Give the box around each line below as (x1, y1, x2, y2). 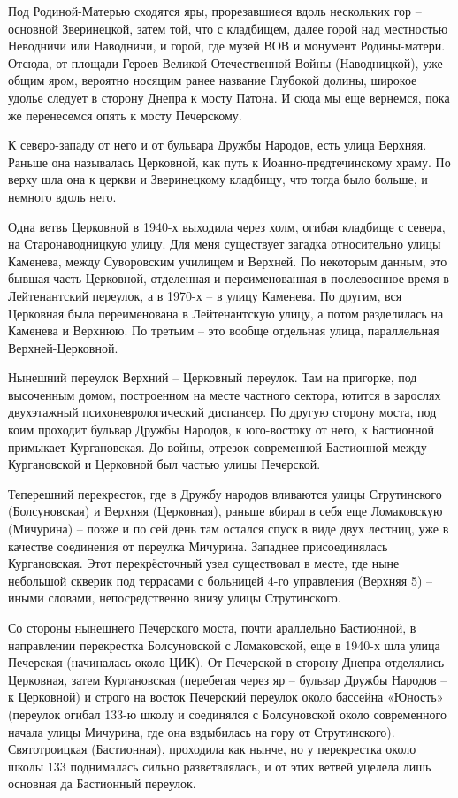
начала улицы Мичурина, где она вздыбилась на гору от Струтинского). (8, 722, 395, 740)
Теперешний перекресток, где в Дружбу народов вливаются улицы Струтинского (8, 484, 442, 503)
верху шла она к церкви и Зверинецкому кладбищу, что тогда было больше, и (8, 170, 428, 188)
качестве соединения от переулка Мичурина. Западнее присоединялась (8, 536, 388, 555)
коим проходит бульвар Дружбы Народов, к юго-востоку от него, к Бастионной (8, 420, 434, 439)
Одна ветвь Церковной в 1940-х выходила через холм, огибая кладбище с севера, (8, 217, 446, 235)
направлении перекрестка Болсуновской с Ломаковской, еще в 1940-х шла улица (8, 635, 440, 654)
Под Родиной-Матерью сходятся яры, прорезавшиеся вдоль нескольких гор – (8, 2, 422, 19)
